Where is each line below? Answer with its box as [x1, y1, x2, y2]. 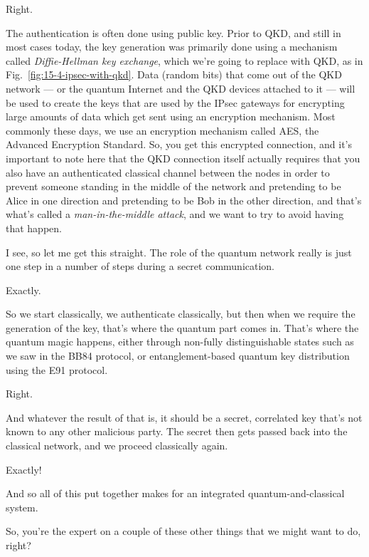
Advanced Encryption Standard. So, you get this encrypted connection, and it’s [6, 137, 353, 152]
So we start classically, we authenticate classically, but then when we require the [6, 306, 355, 321]
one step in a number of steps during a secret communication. [6, 259, 275, 274]
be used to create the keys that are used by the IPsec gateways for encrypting [6, 95, 345, 110]
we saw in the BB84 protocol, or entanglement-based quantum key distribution [6, 348, 350, 363]
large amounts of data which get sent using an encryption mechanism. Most [6, 109, 336, 124]
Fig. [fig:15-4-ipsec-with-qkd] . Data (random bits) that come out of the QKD [6, 67, 342, 82]
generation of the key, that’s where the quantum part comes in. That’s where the [6, 320, 359, 335]
